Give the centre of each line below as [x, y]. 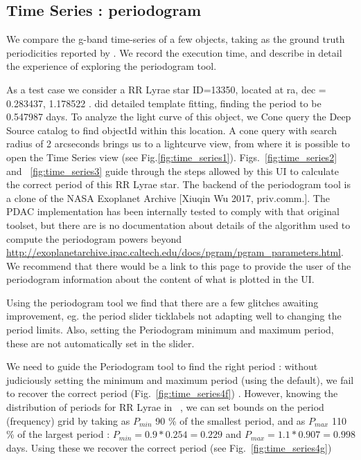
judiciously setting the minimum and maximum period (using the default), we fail [180, 379]
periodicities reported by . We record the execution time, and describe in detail [174, 52]
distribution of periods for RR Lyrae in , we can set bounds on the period [165, 407]
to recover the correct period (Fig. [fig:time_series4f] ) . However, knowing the [172, 393]
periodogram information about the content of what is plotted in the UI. [160, 279]
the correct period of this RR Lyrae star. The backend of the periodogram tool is [178, 184]
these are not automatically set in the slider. [100, 343]
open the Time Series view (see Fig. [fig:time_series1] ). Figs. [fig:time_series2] [172, 157]
